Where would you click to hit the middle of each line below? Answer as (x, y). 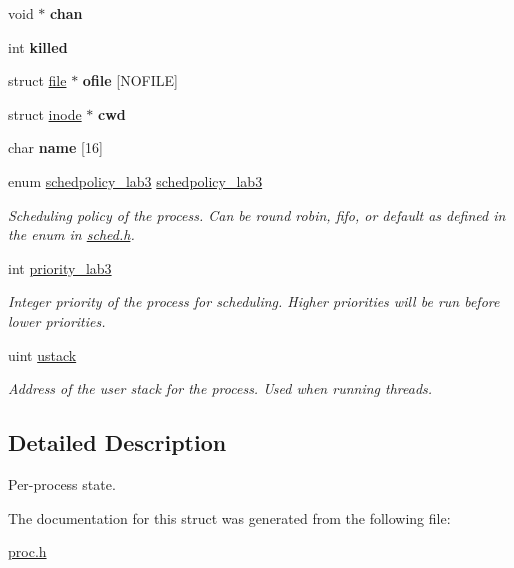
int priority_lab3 (60, 267)
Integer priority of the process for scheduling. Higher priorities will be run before (254, 301)
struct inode (45, 113)
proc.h (27, 551)
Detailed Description (117, 442)
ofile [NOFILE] (130, 80)
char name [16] (55, 147)
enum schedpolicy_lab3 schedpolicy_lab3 (135, 180)
